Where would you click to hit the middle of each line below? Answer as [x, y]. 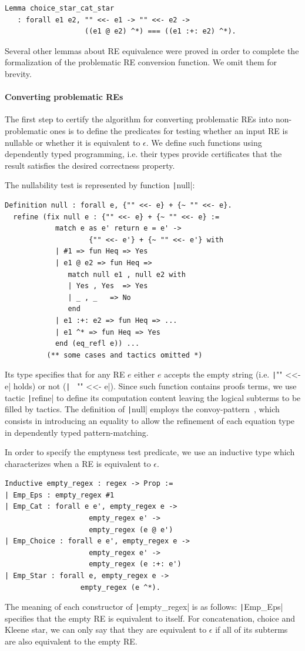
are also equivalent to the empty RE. [71, 641]
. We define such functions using [204, 142]
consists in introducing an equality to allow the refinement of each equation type [150, 420]
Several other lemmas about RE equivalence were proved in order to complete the [152, 50]
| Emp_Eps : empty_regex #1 [60, 495]
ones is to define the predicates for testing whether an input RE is [169, 130]
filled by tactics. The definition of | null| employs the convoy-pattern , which [142, 409]
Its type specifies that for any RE [65, 374]
